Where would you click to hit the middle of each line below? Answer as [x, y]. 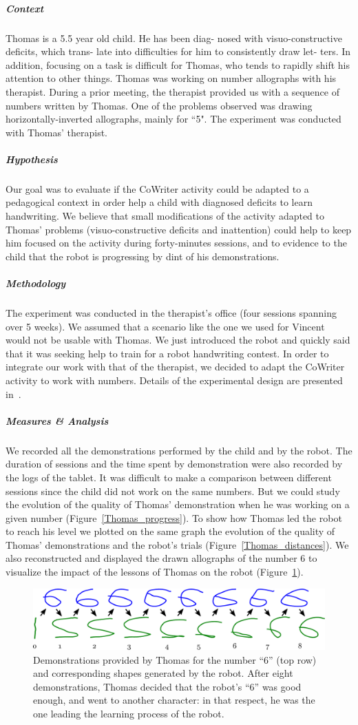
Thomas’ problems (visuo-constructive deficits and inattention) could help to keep [179, 229]
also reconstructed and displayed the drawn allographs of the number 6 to [161, 558]
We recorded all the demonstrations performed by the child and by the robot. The [179, 450]
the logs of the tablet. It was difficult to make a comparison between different [169, 477]
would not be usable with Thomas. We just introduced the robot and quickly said [178, 340]
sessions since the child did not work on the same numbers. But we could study [173, 491]
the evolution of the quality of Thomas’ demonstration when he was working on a [178, 504]
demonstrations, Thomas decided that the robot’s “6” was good [167, 686]
